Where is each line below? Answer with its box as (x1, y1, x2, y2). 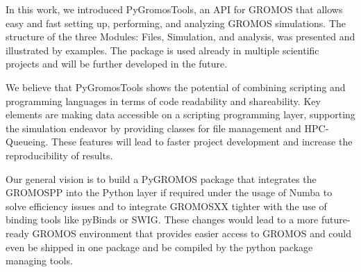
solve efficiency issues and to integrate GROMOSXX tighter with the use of (6, 198, 327, 213)
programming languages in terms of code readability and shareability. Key (6, 93, 321, 108)
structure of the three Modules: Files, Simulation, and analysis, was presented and (6, 29, 355, 44)
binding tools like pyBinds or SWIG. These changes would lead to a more (6, 212, 319, 227)
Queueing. (6, 134, 49, 149)
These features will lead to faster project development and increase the (51, 134, 353, 149)
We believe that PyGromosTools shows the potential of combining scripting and (6, 79, 346, 94)
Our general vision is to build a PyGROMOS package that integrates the (6, 171, 317, 186)
